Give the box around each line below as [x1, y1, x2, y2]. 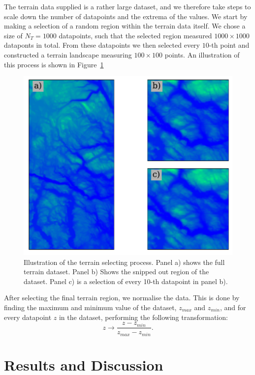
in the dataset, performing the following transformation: [59, 312, 228, 322]
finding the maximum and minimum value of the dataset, [4, 302, 177, 312]
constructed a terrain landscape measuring [4, 49, 132, 59]
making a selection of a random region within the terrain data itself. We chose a [4, 21, 246, 31]
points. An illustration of [164, 49, 240, 59]
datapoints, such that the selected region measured [59, 30, 212, 40]
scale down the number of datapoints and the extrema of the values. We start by [4, 11, 248, 21]
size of [4, 30, 23, 40]
